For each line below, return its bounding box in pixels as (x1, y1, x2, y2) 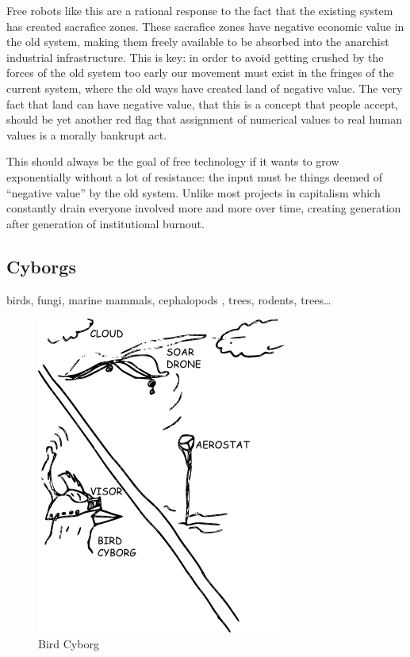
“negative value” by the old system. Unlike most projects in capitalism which (6, 184, 381, 201)
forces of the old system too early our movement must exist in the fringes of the (6, 64, 394, 81)
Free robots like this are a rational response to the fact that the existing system (6, 2, 393, 18)
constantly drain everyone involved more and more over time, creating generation (6, 200, 401, 216)
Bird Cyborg (38, 635, 99, 651)
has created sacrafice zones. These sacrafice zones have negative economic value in (6, 17, 404, 34)
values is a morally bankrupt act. (6, 126, 167, 143)
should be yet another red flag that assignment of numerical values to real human (6, 111, 403, 128)
